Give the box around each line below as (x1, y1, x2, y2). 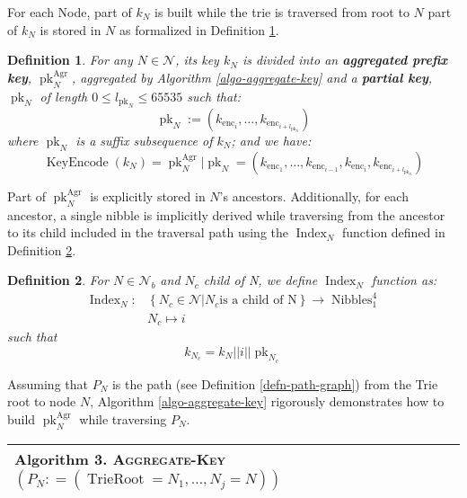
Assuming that (7, 374, 88, 393)
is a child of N (219, 294, 297, 307)
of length (40, 86, 88, 105)
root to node (7, 392, 76, 411)
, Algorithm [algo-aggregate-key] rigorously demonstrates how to (90, 392, 445, 411)
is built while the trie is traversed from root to (154, 3, 410, 21)
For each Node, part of (7, 3, 132, 21)
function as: (371, 271, 437, 289)
